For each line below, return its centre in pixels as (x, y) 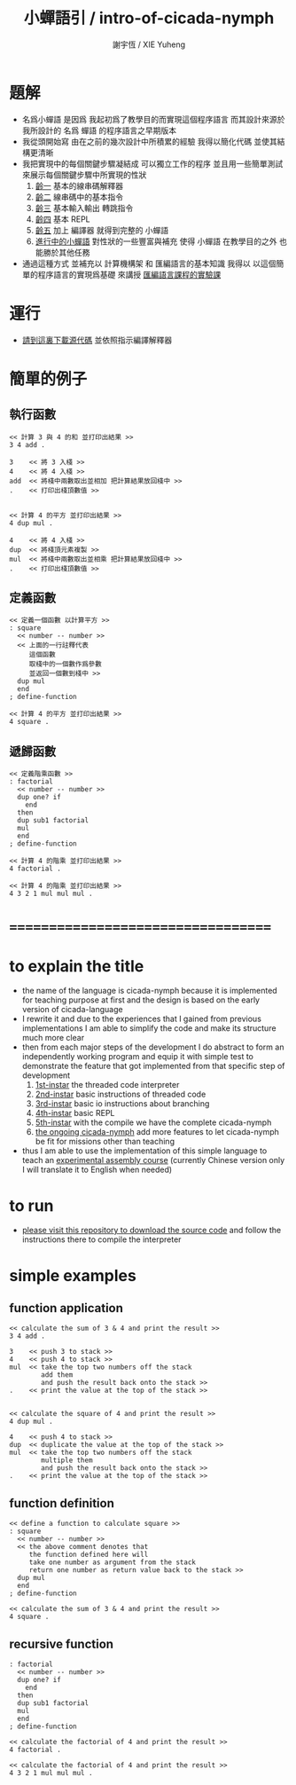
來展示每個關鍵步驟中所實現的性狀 (84, 175)
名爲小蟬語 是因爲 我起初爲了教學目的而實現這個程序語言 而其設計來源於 (153, 119)
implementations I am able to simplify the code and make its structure (149, 1028)
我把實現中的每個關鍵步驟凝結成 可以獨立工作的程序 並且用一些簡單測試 (152, 163)
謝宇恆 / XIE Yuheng (149, 44)
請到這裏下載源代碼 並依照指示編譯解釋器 (97, 340)
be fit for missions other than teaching (105, 1142)
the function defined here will (89, 1555)
